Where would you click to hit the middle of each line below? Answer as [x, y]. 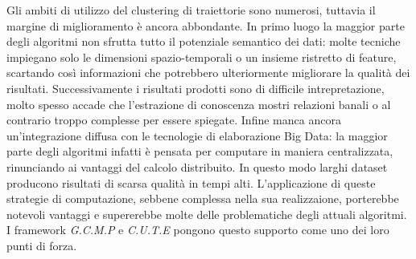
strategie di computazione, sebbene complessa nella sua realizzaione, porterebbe [203, 198]
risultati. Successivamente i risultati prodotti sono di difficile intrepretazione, [196, 88]
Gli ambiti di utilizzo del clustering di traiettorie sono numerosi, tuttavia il [191, 10]
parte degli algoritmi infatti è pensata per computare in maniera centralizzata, [200, 151]
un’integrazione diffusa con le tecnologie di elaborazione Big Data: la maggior [197, 135]
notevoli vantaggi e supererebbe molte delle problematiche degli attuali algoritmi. [207, 214]
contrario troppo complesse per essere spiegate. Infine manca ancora [174, 120]
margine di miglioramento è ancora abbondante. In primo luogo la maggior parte [206, 25]
